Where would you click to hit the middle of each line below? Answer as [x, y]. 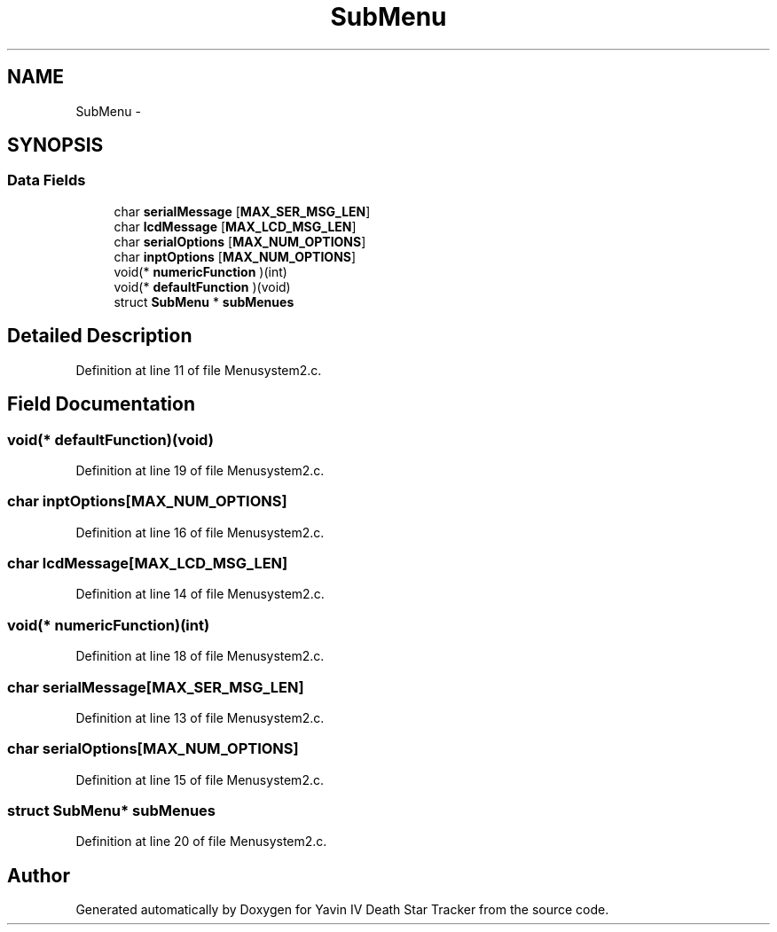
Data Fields [47, 180]
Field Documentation [101, 404]
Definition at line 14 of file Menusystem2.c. [200, 594]
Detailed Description [100, 336]
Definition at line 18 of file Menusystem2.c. [200, 656]
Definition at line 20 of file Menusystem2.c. [201, 842]
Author [39, 875]
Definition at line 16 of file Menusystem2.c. [200, 532]
